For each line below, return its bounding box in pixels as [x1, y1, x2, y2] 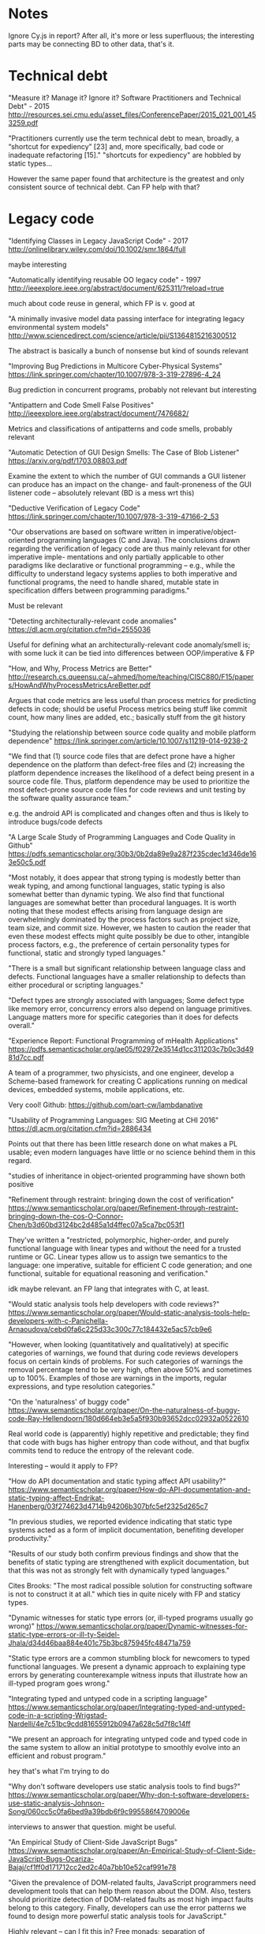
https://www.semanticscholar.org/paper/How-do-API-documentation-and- [8, 1484, 251, 1494]
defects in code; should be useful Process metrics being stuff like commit [8, 704, 248, 713]
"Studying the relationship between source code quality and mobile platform [8, 728, 256, 737]
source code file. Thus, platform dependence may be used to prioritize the [8, 776, 250, 786]
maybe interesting [8, 260, 67, 269]
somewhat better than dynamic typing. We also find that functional [8, 889, 225, 899]
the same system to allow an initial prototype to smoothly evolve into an [8, 1742, 241, 1752]
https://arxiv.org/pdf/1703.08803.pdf [8, 455, 128, 466]
